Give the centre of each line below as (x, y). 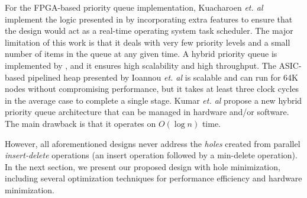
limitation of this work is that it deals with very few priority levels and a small (148, 42)
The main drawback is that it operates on (80, 123)
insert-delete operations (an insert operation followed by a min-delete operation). (151, 155)
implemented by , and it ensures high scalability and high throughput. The (140, 65)
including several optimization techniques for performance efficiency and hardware (153, 178)
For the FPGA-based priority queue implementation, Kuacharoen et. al (134, 7)
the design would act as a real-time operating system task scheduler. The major (149, 31)
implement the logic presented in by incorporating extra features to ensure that (149, 19)
